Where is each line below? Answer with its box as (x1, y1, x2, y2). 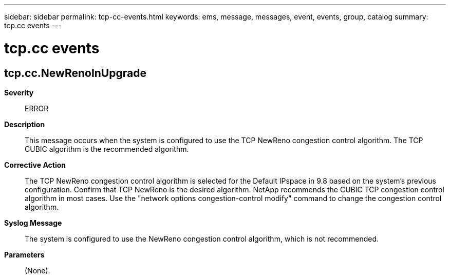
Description (4, 120, 45, 129)
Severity (4, 88, 34, 97)
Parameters (4, 250, 45, 259)
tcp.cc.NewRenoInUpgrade (4, 66, 146, 80)
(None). (25, 266, 50, 275)
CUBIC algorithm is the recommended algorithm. (25, 144, 189, 153)
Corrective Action (4, 160, 66, 169)
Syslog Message (4, 218, 62, 227)
